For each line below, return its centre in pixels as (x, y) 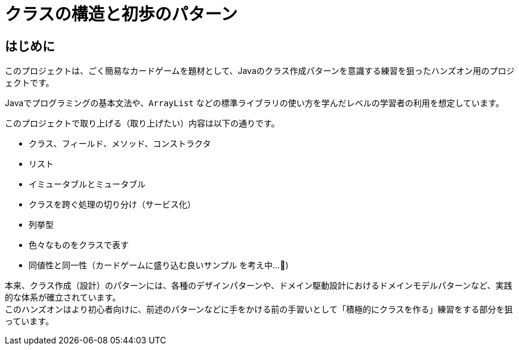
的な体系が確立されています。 (63, 298)
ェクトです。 (30, 83)
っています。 (29, 321)
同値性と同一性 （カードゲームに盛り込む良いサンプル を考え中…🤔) (159, 265)
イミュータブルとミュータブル (87, 184)
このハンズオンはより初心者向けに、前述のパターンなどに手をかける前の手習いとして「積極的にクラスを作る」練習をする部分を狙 (259, 309)
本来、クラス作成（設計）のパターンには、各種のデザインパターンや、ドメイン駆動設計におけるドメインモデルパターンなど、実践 (259, 286)
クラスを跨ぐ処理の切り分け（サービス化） (112, 205)
